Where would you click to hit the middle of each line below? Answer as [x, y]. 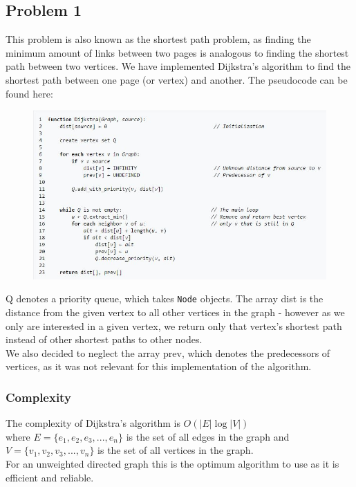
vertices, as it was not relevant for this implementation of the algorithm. [159, 366]
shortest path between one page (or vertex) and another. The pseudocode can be [177, 79]
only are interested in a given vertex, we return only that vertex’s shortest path [174, 325]
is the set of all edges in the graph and [208, 436]
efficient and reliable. [50, 477]
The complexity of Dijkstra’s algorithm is [93, 423]
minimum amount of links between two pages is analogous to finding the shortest [177, 52]
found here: [29, 93]
